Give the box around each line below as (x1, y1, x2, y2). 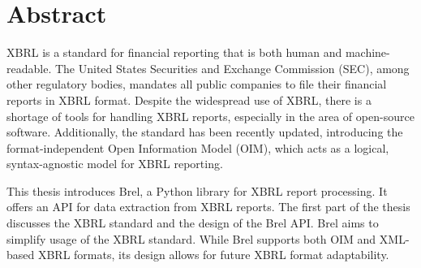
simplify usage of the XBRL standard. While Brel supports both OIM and (6, 230, 376, 247)
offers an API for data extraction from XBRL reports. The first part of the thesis (6, 198, 410, 215)
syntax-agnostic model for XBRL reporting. (6, 155, 223, 172)
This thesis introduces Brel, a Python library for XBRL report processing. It (6, 182, 388, 199)
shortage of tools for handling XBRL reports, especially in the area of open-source (6, 107, 415, 124)
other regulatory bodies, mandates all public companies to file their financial (6, 76, 387, 93)
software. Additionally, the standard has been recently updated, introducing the (6, 123, 403, 140)
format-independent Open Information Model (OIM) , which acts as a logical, (6, 139, 389, 156)
